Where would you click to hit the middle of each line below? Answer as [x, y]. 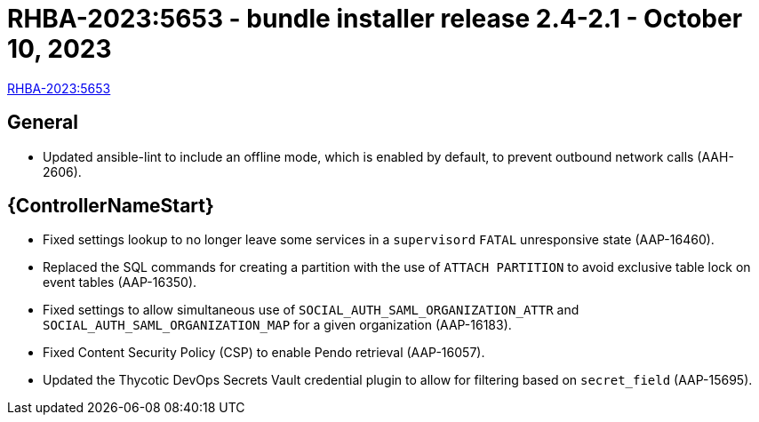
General [43, 123]
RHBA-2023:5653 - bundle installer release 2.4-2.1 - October [375, 19]
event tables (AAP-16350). [120, 283]
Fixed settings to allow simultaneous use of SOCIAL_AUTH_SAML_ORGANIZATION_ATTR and [311, 310]
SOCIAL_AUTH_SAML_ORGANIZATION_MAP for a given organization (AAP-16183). [277, 325]
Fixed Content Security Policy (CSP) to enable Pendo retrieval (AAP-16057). [264, 353]
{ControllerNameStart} [111, 206]
